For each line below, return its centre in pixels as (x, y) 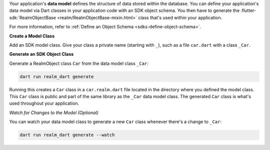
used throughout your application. (44, 103)
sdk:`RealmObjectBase (32, 17)
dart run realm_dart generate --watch (67, 135)
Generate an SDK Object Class (41, 54)
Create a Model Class (32, 36)
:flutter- (248, 10)
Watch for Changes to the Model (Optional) (54, 113)
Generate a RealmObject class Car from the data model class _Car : (79, 63)
